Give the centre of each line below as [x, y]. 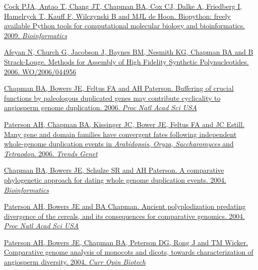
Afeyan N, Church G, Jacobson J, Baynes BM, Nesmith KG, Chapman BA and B [129, 52]
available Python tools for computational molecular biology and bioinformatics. [125, 26]
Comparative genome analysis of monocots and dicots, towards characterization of [129, 252]
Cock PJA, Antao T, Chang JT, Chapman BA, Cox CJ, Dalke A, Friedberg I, [123, 6]
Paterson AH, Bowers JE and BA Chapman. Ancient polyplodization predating [125, 206]
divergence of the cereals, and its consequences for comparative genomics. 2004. [125, 216]
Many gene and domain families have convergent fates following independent [120, 134]
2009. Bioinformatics [36, 35]
